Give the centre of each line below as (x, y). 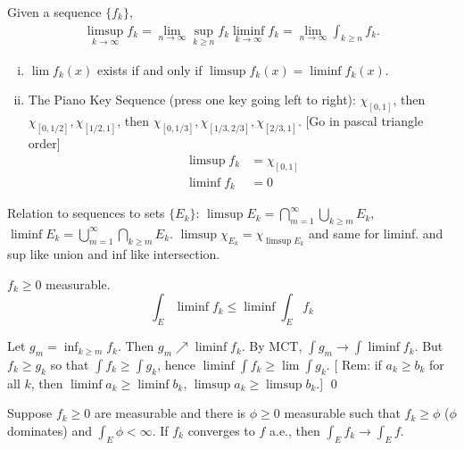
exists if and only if (149, 69)
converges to (221, 430)
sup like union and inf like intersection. (114, 254)
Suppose (30, 413)
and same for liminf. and (376, 233)
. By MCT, (272, 346)
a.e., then (294, 430)
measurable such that (342, 413)
